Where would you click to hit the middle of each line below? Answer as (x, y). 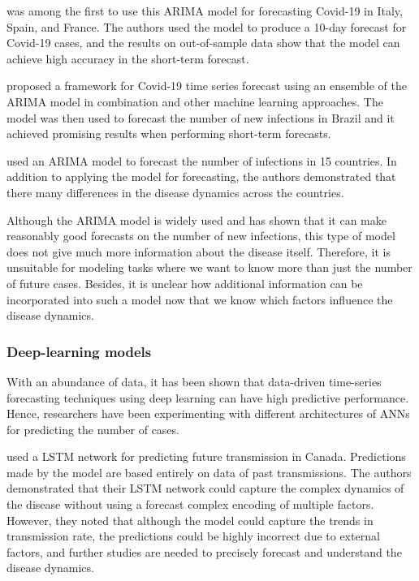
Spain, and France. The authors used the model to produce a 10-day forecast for (207, 26)
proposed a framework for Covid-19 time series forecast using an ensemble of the (207, 86)
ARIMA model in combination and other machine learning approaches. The (195, 101)
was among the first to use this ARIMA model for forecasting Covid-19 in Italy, (205, 11)
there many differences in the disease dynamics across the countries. (175, 192)
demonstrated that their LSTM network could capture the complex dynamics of (205, 488)
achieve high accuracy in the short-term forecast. (128, 58)
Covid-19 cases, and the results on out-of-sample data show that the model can (203, 43)
